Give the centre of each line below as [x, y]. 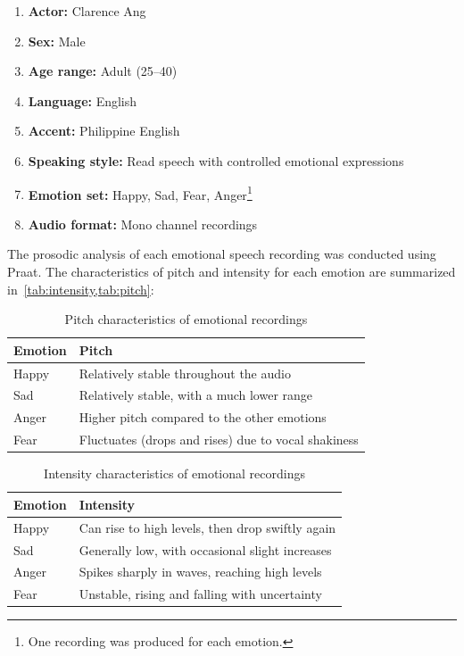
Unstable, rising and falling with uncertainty [200, 594]
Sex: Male [57, 41]
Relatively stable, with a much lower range [196, 395]
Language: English [83, 100]
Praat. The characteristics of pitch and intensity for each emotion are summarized [232, 271]
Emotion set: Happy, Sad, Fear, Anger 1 [140, 193]
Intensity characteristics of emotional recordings [174, 473]
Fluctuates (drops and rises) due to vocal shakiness [219, 440]
